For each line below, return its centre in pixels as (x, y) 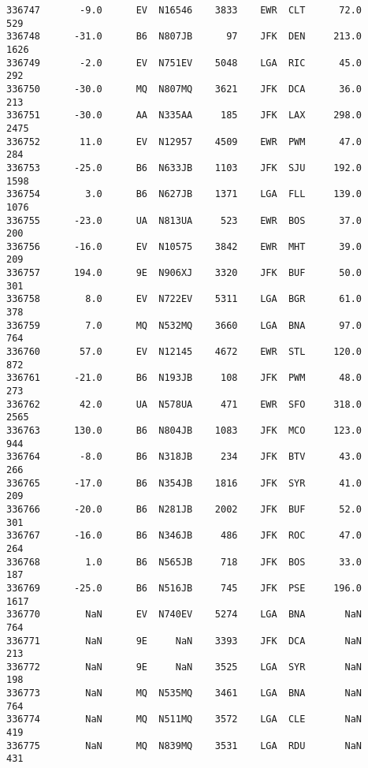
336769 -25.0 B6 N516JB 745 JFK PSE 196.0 (184, 588)
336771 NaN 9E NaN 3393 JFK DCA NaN (184, 641)
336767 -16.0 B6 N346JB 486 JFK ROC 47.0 (184, 536)
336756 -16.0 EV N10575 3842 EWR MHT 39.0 (184, 246)
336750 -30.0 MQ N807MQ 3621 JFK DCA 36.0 (184, 89)
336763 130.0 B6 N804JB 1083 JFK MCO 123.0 (184, 431)
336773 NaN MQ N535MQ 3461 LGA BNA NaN (184, 693)
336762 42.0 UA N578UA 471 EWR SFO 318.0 (184, 404)
